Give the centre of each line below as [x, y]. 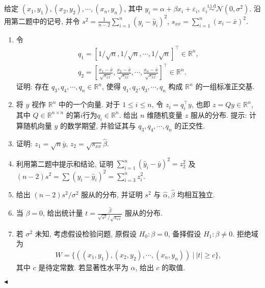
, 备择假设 [184, 233]
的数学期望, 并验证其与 [98, 125]
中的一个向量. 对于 [89, 104]
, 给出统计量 [63, 213]
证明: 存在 [33, 86]
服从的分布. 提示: [219, 114]
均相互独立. [196, 194]
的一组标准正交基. [225, 86]
